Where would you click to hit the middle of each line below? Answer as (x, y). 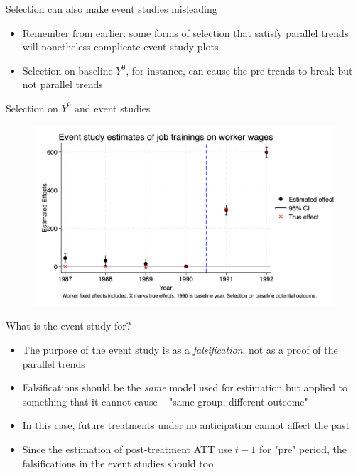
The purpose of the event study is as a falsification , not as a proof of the (180, 349)
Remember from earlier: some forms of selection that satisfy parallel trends (185, 32)
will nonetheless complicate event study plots (120, 47)
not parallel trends (63, 84)
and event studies (113, 108)
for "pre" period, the (303, 448)
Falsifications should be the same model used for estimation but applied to (185, 387)
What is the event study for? (69, 326)
